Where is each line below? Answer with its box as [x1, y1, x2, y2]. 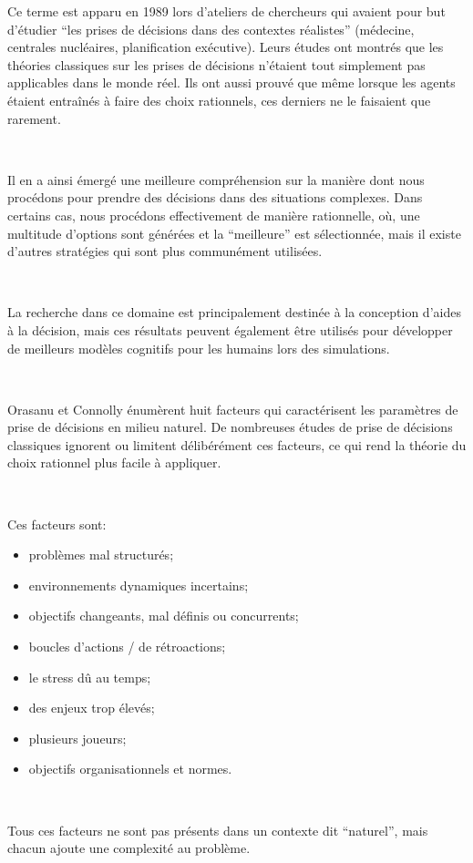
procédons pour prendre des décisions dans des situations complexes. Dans [7, 188, 423, 207]
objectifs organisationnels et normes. [28, 759, 232, 778]
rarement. [7, 108, 61, 128]
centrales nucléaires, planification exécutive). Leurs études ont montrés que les [7, 37, 444, 57]
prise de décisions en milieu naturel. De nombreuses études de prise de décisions [7, 417, 453, 437]
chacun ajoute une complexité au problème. [7, 838, 251, 858]
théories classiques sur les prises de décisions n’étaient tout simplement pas [7, 55, 426, 74]
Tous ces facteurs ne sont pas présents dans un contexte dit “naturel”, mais [7, 820, 428, 839]
